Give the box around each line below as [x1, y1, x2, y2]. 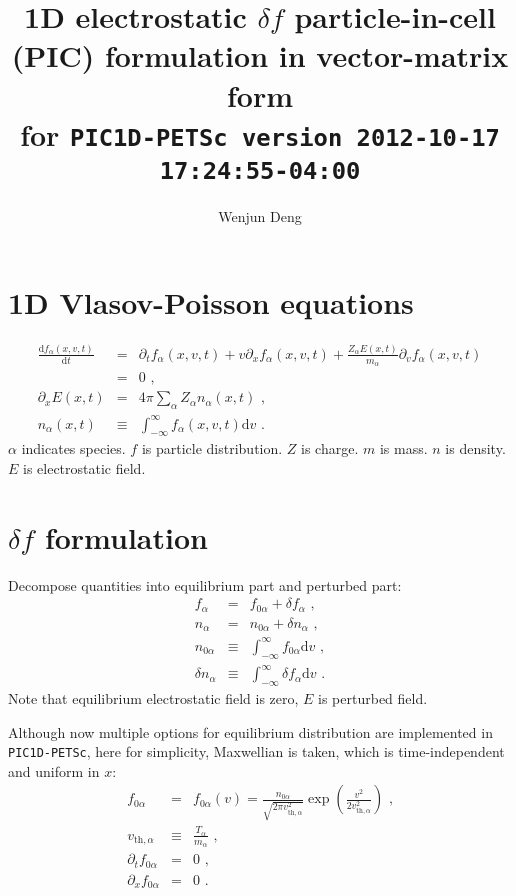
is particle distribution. [141, 438, 283, 459]
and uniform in [8, 760, 100, 781]
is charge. [301, 438, 359, 459]
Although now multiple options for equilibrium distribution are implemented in [8, 721, 493, 742]
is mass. [379, 438, 428, 459]
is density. [445, 438, 506, 459]
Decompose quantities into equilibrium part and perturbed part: [8, 574, 402, 595]
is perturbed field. [318, 687, 428, 708]
